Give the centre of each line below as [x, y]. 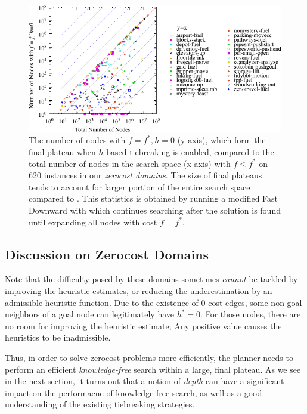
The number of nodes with [77, 140]
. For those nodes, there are [251, 314]
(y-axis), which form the [221, 140]
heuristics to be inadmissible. [58, 337]
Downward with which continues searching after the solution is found [155, 210]
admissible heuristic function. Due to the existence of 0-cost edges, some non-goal [153, 302]
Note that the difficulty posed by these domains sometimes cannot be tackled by [151, 279]
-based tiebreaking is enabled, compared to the [189, 152]
